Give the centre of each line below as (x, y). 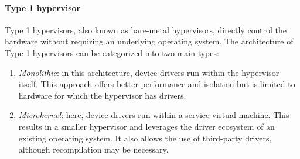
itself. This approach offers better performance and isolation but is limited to (157, 84)
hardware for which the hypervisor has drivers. (102, 95)
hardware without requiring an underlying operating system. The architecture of (149, 41)
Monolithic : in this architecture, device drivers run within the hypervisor (149, 72)
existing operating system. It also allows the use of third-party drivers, (145, 138)
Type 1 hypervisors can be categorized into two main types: (112, 52)
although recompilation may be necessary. (93, 149)
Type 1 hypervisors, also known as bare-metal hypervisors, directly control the (146, 30)
